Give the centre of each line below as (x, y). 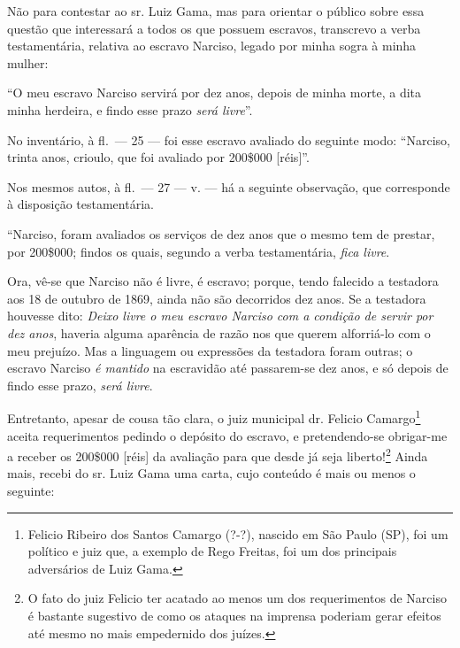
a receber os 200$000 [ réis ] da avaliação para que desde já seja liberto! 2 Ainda (218, 455)
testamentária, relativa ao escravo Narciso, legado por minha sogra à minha (212, 46)
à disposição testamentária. (80, 204)
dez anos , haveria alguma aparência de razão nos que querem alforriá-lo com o (219, 332)
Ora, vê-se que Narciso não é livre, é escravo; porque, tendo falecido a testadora (223, 281)
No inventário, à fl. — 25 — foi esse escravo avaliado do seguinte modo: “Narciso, (229, 139)
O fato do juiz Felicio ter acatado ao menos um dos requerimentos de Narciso (237, 598)
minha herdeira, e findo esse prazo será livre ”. (130, 109)
